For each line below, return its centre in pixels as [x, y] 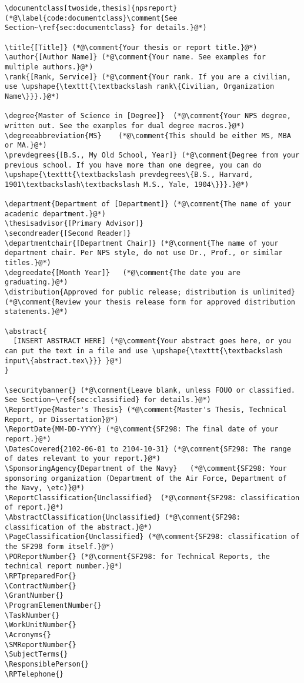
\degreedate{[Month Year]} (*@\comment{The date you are [123, 272]
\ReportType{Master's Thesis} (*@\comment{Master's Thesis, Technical [146, 409]
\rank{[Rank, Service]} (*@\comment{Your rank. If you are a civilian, [148, 77]
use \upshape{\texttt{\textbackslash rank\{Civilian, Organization [140, 87]
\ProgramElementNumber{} [53, 606]
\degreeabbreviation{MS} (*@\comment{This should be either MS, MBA [148, 135]
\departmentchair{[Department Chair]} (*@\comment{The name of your [142, 243]
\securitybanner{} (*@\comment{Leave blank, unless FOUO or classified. [150, 390]
